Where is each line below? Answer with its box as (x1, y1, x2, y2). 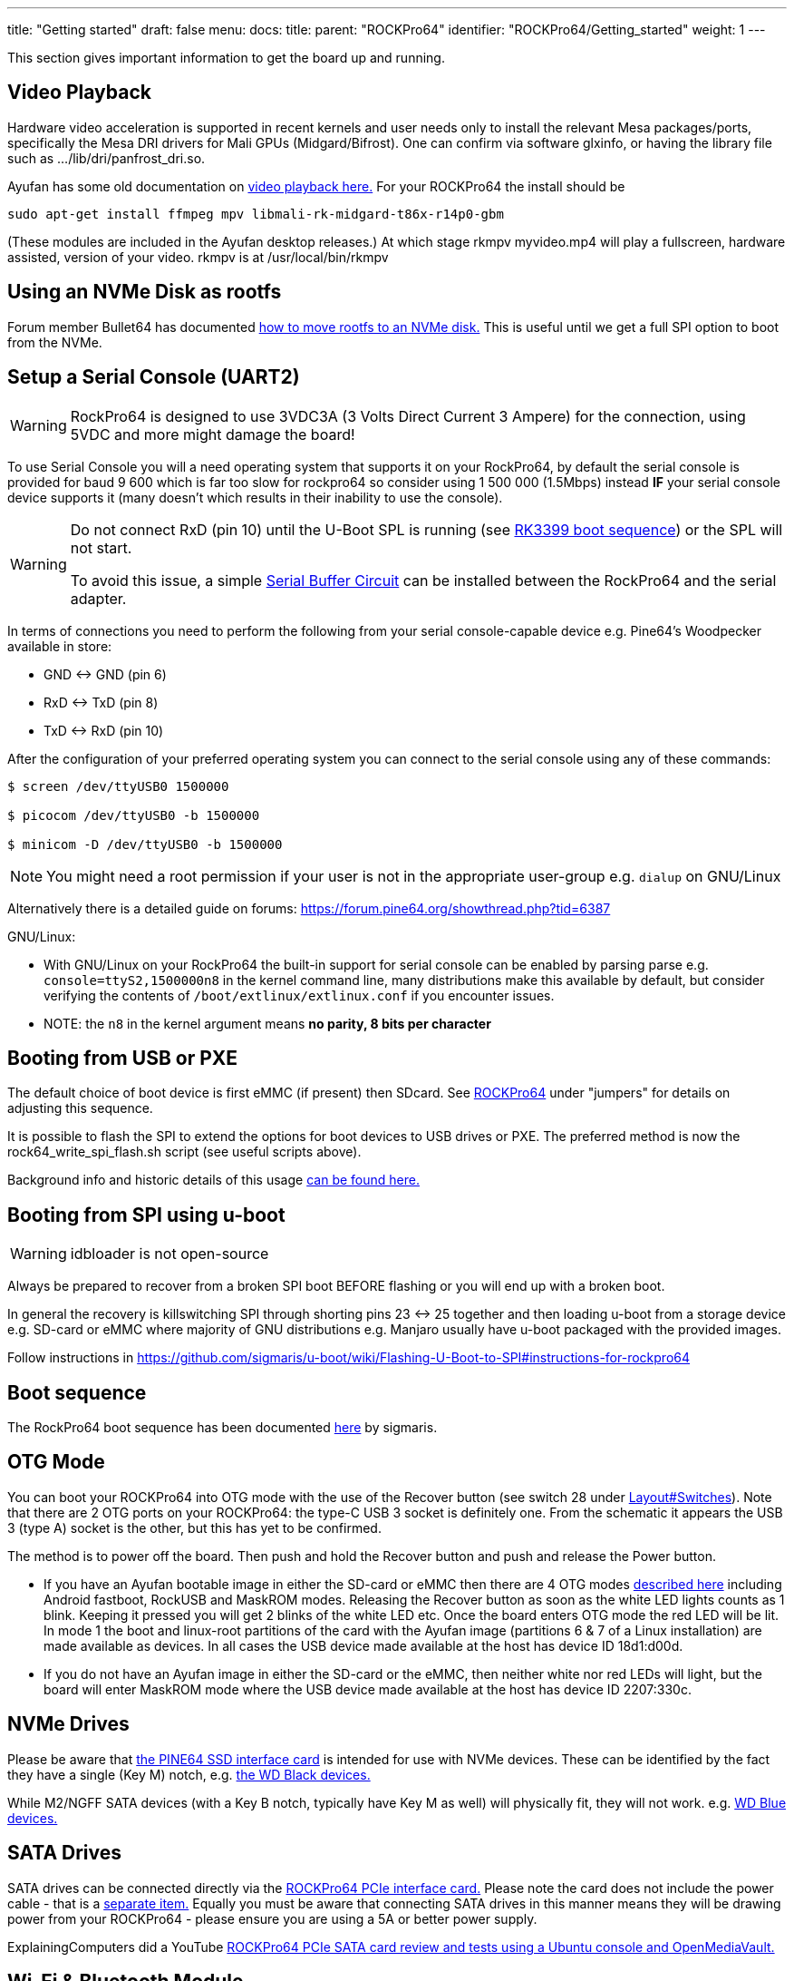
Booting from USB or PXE (7, 1046, 238, 1069)
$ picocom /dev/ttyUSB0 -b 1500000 (7, 807, 260, 823)
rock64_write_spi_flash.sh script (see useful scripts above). (7, 1144, 362, 1160)
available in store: (7, 638, 112, 654)
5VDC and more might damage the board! (70, 424, 355, 444)
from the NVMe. (7, 334, 102, 350)
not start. (70, 538, 132, 557)
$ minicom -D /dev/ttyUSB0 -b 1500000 (7, 836, 283, 852)
